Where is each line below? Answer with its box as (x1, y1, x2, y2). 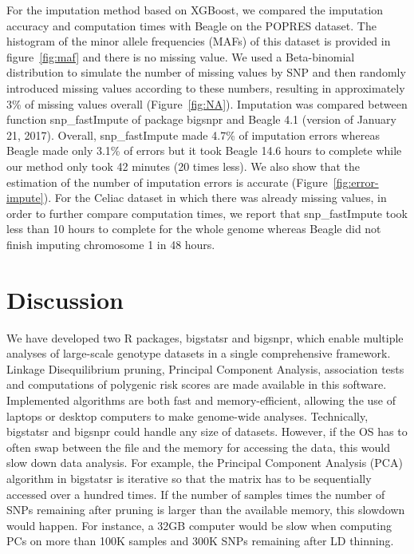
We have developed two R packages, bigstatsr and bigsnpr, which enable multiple (6, 329, 404, 346)
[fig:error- (333, 173, 379, 190)
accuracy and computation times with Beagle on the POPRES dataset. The (6, 17, 377, 34)
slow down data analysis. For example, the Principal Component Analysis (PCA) (6, 454, 403, 471)
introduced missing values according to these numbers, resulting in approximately (6, 79, 405, 96)
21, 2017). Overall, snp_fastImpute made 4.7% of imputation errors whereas (6, 126, 380, 143)
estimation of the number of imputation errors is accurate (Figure (6, 173, 328, 190)
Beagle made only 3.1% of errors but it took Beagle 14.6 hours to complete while (6, 142, 402, 159)
